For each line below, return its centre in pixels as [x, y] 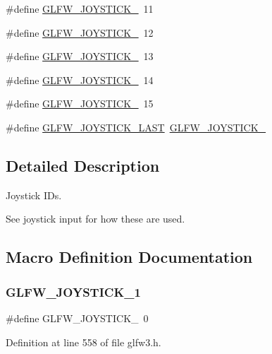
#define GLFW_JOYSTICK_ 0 [77, 318]
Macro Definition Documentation [129, 257]
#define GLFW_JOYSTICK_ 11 [80, 8]
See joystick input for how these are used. [95, 219]
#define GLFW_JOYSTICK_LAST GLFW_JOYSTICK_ [136, 127]
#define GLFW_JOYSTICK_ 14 [80, 79]
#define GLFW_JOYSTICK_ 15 [80, 104]
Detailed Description [83, 165]
